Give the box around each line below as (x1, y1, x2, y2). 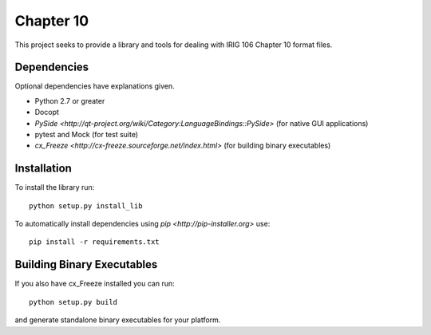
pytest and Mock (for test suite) (34, 130, 139, 140)
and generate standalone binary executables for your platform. (14, 315, 221, 325)
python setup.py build (29, 298, 118, 306)
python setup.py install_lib (29, 201, 143, 211)
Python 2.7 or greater (34, 96, 105, 105)
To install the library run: (14, 183, 95, 192)
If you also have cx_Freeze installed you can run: (14, 279, 175, 289)
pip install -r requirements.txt (29, 238, 160, 246)
